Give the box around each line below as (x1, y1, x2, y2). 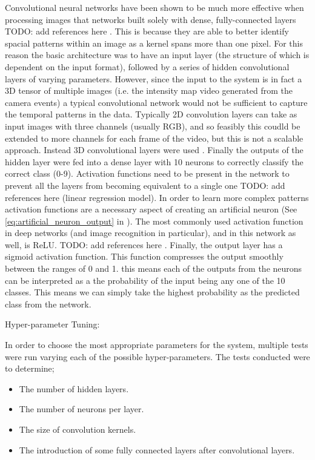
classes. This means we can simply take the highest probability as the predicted (5, 286, 300, 298)
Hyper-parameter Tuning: (5, 318, 100, 330)
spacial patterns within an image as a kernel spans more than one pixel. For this (5, 36, 303, 49)
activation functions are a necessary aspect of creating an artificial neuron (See (5, 203, 297, 215)
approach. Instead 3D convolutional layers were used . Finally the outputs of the (5, 143, 303, 156)
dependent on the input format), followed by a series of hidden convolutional (5, 60, 290, 73)
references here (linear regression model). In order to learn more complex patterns (5, 191, 309, 203)
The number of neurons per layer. (19, 402, 144, 415)
